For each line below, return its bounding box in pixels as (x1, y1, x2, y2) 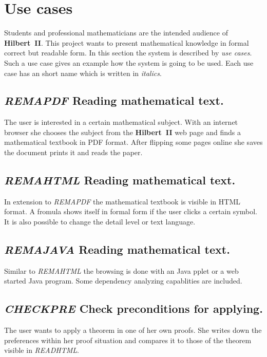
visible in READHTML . (4, 345, 79, 355)
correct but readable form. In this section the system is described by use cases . (4, 47, 252, 58)
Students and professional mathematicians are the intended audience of (4, 27, 228, 38)
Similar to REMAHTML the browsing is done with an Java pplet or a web (4, 265, 239, 276)
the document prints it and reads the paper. (4, 147, 143, 158)
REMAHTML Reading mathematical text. (4, 172, 236, 188)
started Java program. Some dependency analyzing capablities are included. (4, 275, 242, 286)
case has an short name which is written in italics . (4, 67, 162, 78)
